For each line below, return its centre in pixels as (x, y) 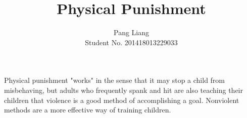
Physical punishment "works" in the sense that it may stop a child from (115, 80)
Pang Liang (131, 32)
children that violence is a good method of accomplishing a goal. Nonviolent (122, 100)
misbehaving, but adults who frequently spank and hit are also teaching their (124, 90)
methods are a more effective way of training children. (88, 110)
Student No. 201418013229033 (131, 42)
